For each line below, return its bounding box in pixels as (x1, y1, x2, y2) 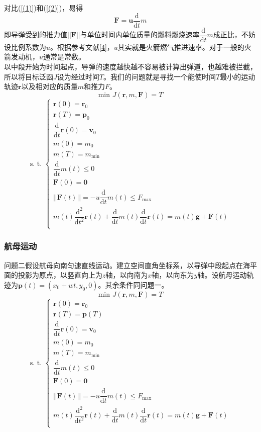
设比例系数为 (4, 41, 46, 52)
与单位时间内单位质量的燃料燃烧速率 (80, 29, 200, 40)
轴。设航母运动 (197, 270, 247, 280)
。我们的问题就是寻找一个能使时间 (103, 71, 216, 81)
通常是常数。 (43, 51, 86, 62)
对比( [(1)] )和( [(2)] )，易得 (4, 3, 83, 13)
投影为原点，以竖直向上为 (18, 270, 102, 280)
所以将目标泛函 (4, 71, 53, 81)
